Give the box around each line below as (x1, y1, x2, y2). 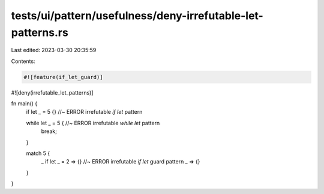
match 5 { (26, 150, 50, 157)
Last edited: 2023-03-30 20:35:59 (11, 47, 97, 54)
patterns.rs (11, 26, 68, 39)
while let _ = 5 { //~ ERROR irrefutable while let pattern (26, 119, 160, 126)
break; (41, 128, 57, 135)
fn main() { (11, 100, 38, 107)
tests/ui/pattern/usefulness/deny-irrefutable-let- (11, 9, 263, 22)
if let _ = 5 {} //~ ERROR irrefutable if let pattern (26, 108, 143, 116)
